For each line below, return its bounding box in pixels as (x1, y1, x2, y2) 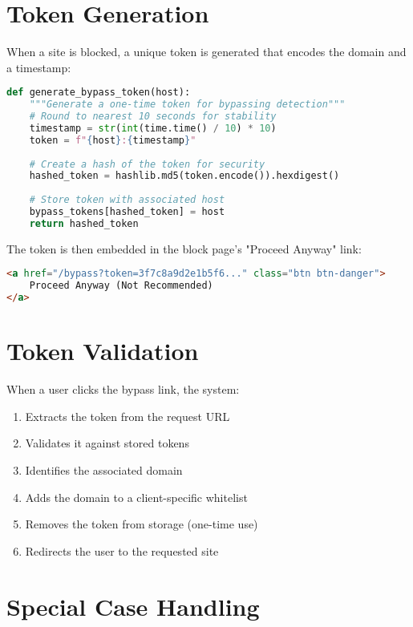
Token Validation (6, 334, 199, 367)
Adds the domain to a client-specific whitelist (25, 488, 248, 505)
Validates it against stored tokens (25, 435, 189, 451)
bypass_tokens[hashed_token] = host (29, 206, 225, 218)
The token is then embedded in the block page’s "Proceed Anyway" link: (6, 240, 362, 257)
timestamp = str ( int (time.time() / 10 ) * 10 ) (29, 122, 277, 134)
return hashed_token (29, 217, 139, 229)
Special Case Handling (6, 589, 260, 622)
